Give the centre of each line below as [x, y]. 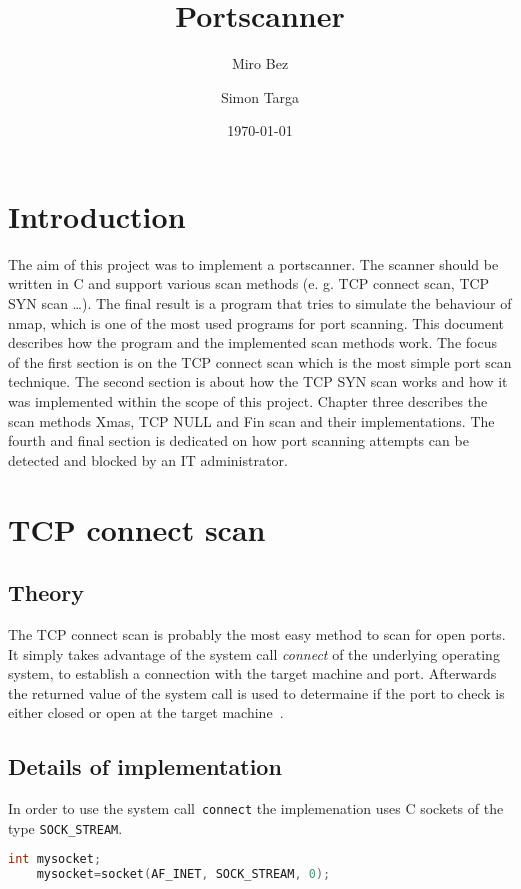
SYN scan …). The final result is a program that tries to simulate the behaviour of [260, 303]
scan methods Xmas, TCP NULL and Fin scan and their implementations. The [251, 420]
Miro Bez [260, 63]
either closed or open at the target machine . [146, 712]
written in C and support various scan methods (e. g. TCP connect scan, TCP [249, 283]
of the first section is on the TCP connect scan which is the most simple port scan [260, 361]
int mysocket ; [55, 859]
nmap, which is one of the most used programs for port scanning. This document [256, 322]
